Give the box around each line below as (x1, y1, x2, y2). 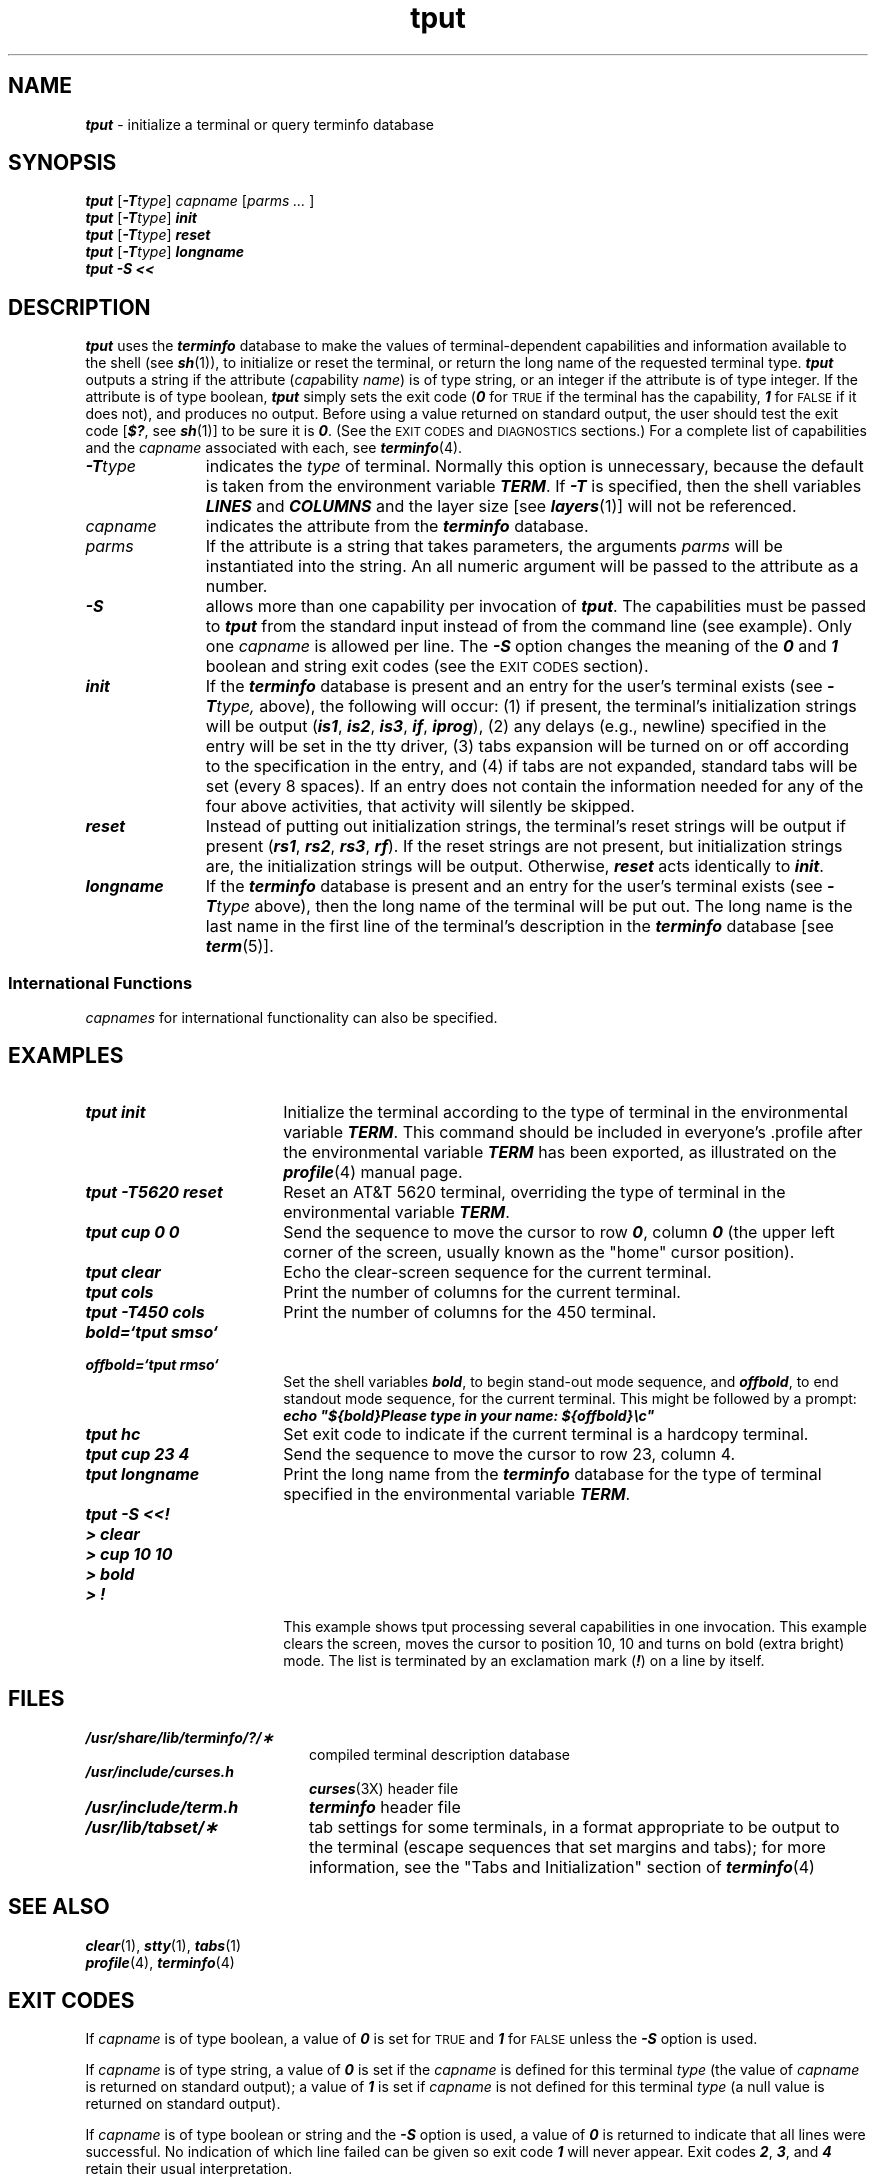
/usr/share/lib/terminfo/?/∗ (85, 1728, 274, 1746)
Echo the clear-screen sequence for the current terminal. (283, 1261, 712, 1282)
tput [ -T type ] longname (85, 243, 245, 261)
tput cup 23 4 (85, 1443, 190, 1464)
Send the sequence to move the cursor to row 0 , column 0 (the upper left (283, 1221, 835, 1242)
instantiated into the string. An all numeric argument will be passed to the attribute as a (205, 556, 859, 577)
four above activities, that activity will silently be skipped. (205, 796, 635, 817)
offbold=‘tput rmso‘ (85, 1355, 219, 1373)
